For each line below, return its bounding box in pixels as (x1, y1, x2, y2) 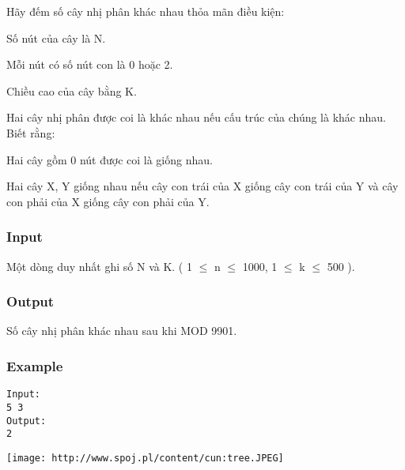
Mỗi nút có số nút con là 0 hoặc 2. (6, 56, 173, 73)
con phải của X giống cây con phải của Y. (6, 193, 210, 209)
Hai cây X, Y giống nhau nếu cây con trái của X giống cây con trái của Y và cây (6, 178, 399, 194)
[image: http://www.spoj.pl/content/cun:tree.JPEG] (6, 452, 284, 464)
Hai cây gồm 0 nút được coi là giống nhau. (6, 151, 213, 167)
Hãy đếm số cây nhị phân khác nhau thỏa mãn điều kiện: (6, 3, 285, 19)
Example (6, 355, 63, 375)
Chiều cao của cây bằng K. (6, 82, 137, 99)
